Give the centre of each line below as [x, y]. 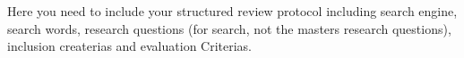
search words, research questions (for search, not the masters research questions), [229, 28]
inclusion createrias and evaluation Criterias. [130, 46]
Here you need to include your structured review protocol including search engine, [232, 11]
